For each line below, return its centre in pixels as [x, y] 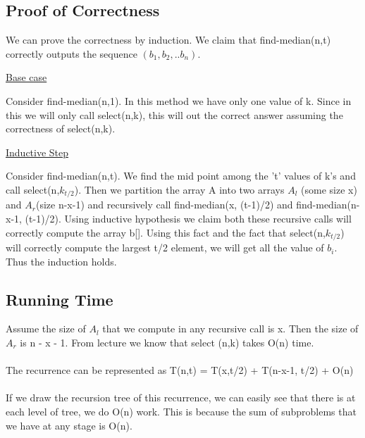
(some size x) [329, 189]
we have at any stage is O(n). [69, 425]
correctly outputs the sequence [72, 53]
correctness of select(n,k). [61, 129]
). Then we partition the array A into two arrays [179, 189]
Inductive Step [37, 152]
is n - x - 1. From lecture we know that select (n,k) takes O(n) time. [167, 343]
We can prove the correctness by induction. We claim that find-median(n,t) [168, 40]
